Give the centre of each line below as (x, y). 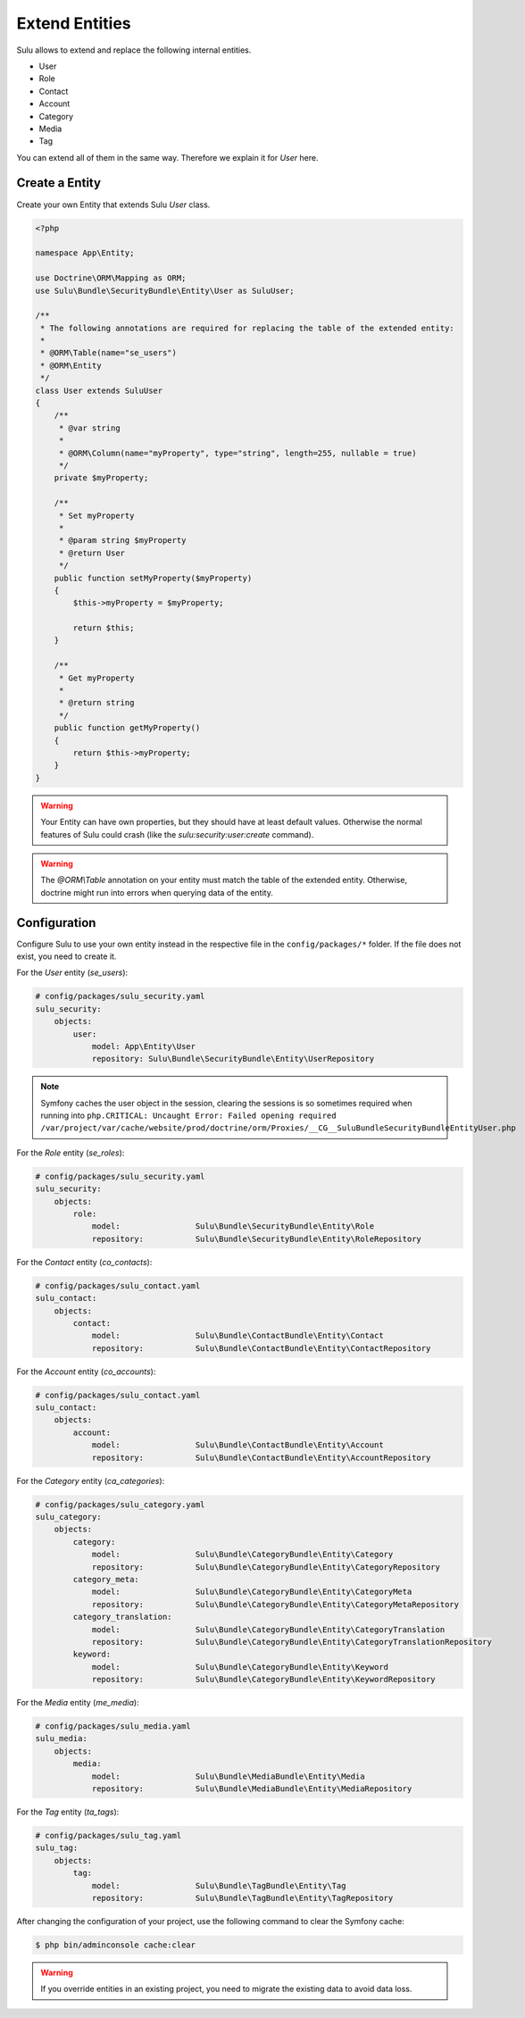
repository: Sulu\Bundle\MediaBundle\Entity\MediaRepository (252, 1789)
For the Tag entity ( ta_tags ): (68, 1812)
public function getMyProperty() (127, 728)
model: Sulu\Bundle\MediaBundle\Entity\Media (228, 1776)
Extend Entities (74, 23)
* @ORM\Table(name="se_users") (109, 353)
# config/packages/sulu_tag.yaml (108, 1835)
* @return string (96, 703)
